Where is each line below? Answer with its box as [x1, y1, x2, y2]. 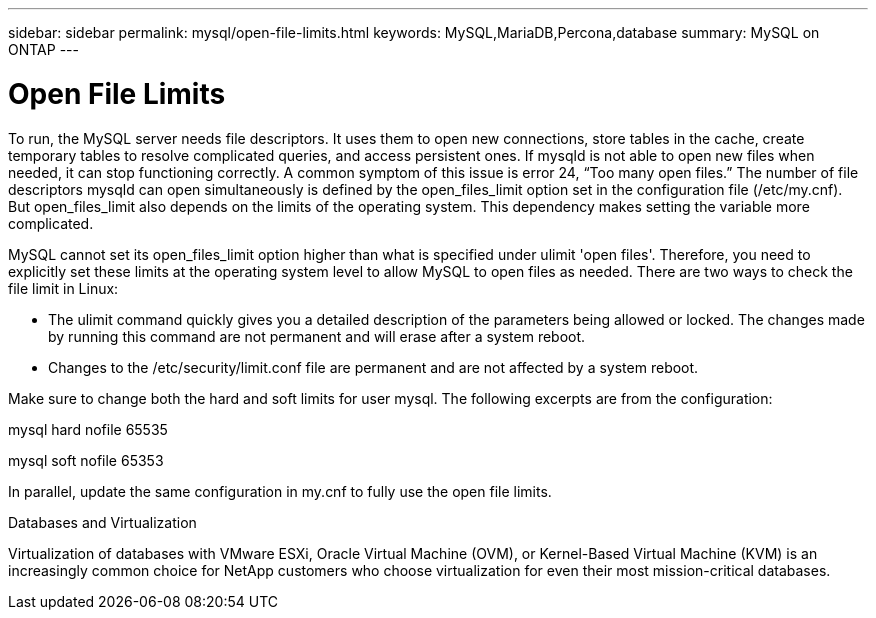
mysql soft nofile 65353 [8, 451, 164, 469]
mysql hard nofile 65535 [8, 420, 168, 438]
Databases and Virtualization [8, 513, 197, 531]
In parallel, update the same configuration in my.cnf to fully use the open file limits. [8, 482, 552, 500]
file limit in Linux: [8, 279, 119, 297]
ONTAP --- [8, 41, 79, 58]
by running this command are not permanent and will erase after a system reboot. [48, 327, 586, 345]
